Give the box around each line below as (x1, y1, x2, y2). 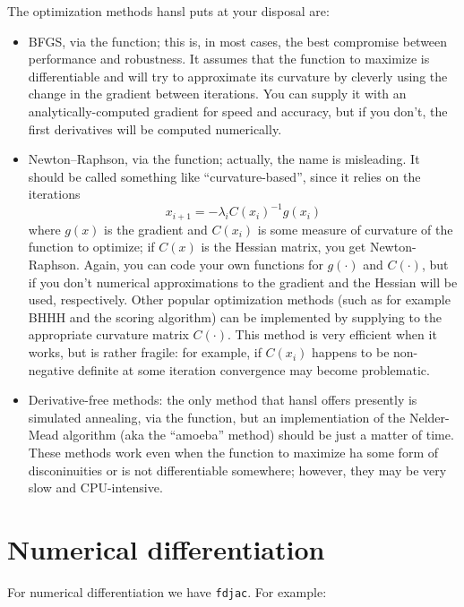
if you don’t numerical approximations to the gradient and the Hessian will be (28, 272, 458, 291)
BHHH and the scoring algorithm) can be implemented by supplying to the (28, 307, 443, 326)
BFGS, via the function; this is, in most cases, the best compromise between (28, 31, 448, 50)
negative (28, 360, 74, 379)
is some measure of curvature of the (257, 219, 453, 238)
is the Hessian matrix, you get (201, 237, 366, 256)
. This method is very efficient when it (227, 325, 437, 344)
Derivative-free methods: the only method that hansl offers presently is (28, 390, 417, 409)
